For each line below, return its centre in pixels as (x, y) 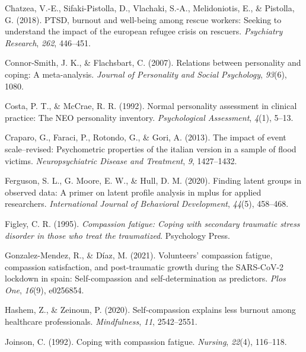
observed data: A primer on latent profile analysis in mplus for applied (133, 192)
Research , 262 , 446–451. (48, 42)
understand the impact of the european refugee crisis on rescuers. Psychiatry (144, 31)
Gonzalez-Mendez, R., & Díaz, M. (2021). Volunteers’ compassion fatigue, (139, 255)
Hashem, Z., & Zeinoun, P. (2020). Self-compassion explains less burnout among (150, 310)
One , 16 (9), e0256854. (44, 289)
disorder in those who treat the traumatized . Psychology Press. (117, 235)
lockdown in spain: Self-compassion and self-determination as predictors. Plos (145, 278)
